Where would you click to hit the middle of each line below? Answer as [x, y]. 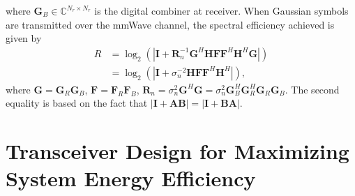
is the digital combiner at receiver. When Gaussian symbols [221, 10]
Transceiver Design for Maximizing [177, 151]
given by [24, 38]
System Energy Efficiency [131, 178]
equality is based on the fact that [77, 103]
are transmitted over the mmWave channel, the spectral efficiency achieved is [170, 24]
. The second [312, 89]
